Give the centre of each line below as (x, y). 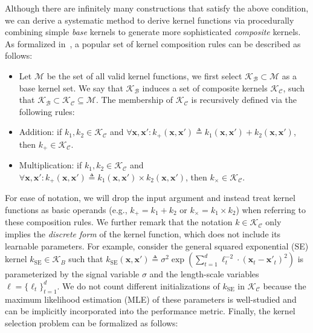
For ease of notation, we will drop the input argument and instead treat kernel (150, 198)
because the (285, 285)
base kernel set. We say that (71, 87)
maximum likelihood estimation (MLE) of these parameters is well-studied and (151, 299)
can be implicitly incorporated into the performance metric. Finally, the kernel (150, 311)
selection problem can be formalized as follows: (92, 322)
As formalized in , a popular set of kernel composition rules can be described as (153, 43)
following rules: (47, 111)
